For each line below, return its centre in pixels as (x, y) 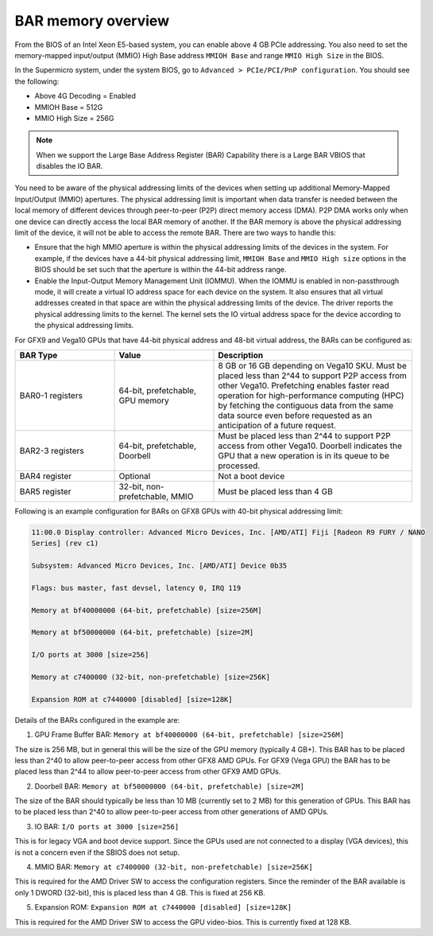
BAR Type (39, 355)
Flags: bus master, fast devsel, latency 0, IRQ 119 (136, 588)
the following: (37, 81)
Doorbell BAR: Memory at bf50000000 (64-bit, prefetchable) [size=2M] (170, 786)
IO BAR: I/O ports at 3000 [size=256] (107, 826)
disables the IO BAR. (70, 166)
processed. (239, 466)
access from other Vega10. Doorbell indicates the (310, 446)
